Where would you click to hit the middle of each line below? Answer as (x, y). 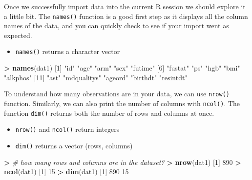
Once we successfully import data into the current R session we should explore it (125, 6)
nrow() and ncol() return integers (67, 129)
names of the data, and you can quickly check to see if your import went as (116, 26)
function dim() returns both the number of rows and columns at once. (109, 113)
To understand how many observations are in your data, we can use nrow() (117, 94)
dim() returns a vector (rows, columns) (74, 145)
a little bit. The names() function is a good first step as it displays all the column (126, 16)
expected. (18, 35)
